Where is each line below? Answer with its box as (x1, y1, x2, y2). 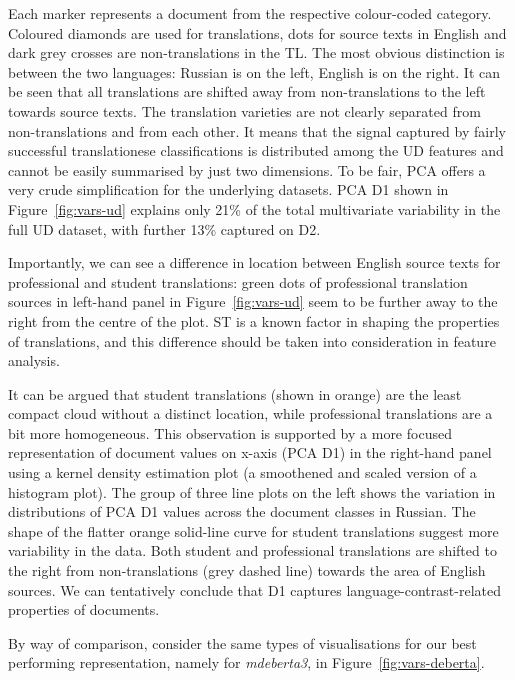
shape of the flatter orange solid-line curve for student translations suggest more (8, 520, 499, 541)
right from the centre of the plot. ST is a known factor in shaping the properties (8, 310, 500, 331)
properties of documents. (8, 599, 160, 620)
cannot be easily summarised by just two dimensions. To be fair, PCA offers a (8, 159, 486, 180)
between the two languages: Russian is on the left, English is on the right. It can (8, 61, 501, 82)
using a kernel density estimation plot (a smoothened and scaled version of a (8, 462, 477, 483)
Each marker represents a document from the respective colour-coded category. (8, 3, 492, 23)
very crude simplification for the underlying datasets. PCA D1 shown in (8, 179, 449, 200)
